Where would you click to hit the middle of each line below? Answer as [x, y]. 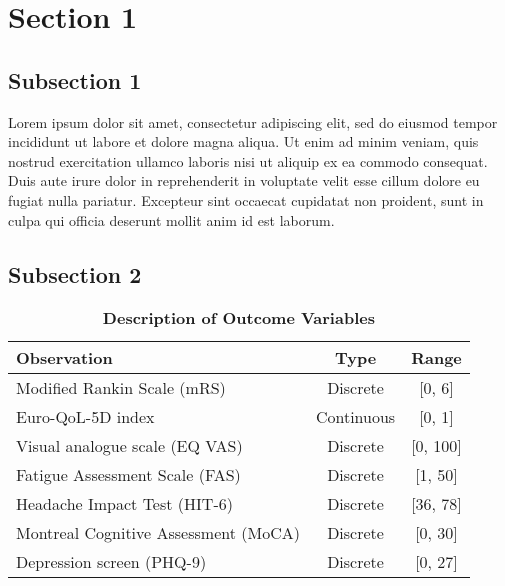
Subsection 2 [75, 273]
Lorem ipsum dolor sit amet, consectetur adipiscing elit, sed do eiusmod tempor [253, 121]
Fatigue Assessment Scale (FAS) [128, 475]
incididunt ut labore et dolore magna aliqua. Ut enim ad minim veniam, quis [243, 141]
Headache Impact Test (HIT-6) [124, 504]
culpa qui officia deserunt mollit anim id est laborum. [171, 219]
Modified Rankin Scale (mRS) [121, 388]
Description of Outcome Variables [238, 318]
